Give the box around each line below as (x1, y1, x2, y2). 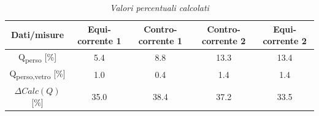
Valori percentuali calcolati (110, 1, 209, 14)
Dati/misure (10, 28, 64, 41)
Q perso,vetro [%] (9, 67, 66, 82)
